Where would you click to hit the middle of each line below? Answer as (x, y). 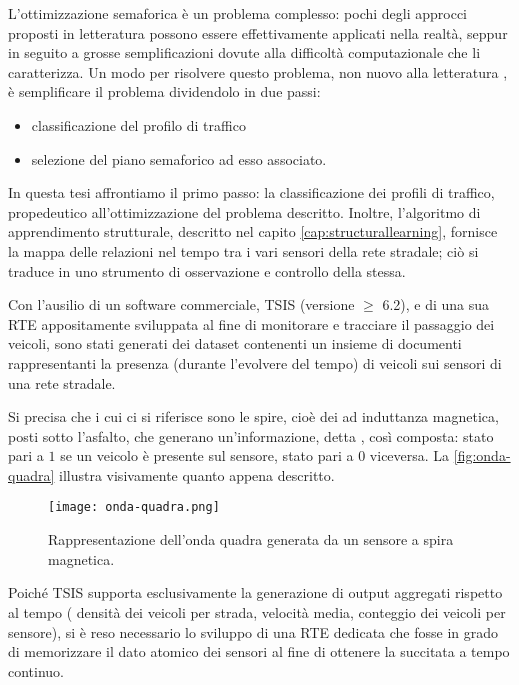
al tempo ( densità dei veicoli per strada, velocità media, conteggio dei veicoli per (257, 611)
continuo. (36, 670)
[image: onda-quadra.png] (134, 507)
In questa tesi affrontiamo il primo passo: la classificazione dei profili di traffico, (251, 192)
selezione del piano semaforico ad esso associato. (179, 158)
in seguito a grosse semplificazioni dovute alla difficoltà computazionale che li (244, 52)
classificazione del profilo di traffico (138, 124)
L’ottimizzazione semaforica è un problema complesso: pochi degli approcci (238, 13)
